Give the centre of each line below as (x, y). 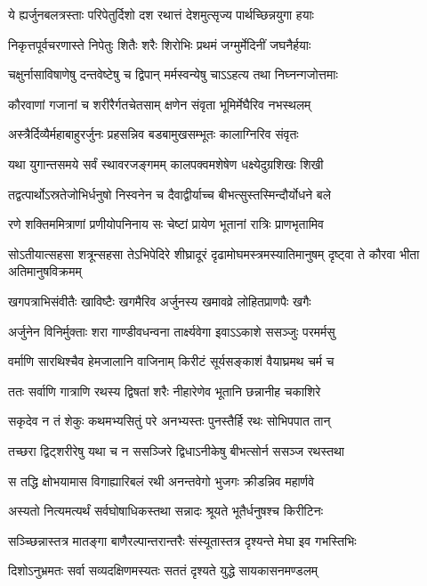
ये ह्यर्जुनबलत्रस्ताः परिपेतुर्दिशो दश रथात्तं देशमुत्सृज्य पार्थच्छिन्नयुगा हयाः (161, 14)
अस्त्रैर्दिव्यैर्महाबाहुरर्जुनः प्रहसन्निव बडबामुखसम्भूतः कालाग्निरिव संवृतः (153, 134)
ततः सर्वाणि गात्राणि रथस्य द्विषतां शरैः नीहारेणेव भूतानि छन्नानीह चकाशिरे (165, 391)
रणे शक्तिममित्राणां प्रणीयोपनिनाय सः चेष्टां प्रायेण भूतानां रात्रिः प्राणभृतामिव (166, 224)
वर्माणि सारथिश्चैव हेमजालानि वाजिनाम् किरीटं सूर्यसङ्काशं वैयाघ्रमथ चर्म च (171, 361)
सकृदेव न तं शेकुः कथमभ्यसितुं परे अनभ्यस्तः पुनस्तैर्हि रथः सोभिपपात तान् (169, 421)
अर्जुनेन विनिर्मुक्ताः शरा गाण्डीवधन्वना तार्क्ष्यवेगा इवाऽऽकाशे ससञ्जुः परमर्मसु (172, 331)
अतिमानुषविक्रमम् (45, 271)
